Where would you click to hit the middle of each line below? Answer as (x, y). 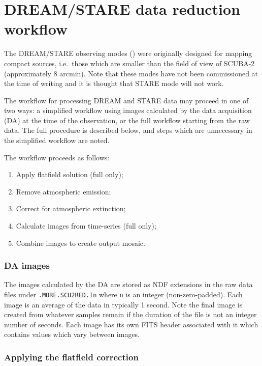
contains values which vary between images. (72, 334)
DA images (27, 265)
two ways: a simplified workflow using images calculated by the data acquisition (128, 110)
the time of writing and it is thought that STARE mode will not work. (114, 83)
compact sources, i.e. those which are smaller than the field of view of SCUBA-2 (129, 63)
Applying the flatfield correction (71, 357)
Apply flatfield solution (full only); (70, 174)
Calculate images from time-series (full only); (86, 226)
